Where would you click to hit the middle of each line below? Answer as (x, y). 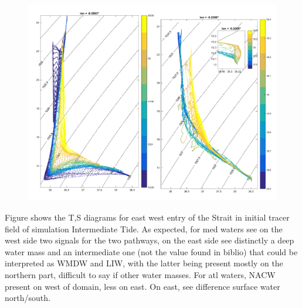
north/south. (28, 298)
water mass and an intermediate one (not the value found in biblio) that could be (151, 251)
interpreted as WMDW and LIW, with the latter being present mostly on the (144, 263)
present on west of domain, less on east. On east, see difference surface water (142, 286)
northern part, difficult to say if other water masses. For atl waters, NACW (140, 275)
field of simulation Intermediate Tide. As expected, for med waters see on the (144, 229)
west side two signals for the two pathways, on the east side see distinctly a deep (150, 240)
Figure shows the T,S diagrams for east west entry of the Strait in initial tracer (147, 217)
